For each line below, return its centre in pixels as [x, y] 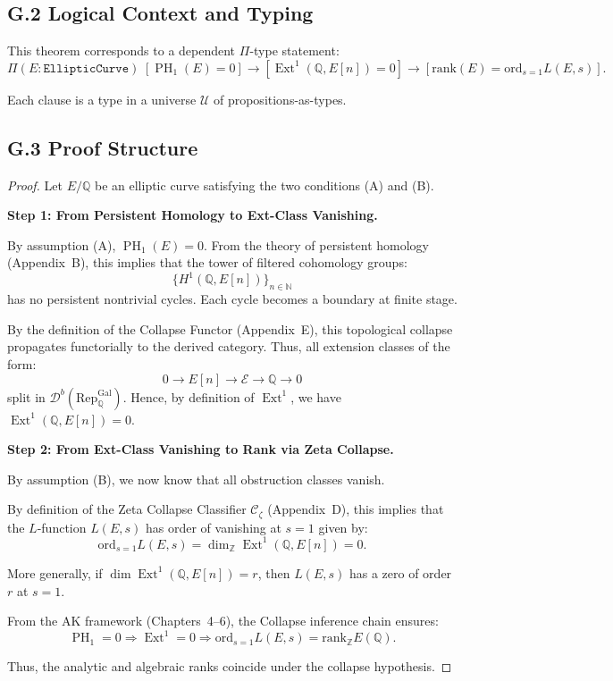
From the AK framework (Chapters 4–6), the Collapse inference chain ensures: [223, 621]
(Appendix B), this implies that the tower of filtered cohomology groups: [207, 262]
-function [62, 527]
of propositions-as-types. [280, 99]
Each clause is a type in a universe [102, 99]
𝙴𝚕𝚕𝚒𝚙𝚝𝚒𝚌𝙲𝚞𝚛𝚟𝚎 [86, 68]
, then [274, 572]
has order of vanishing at [214, 527]
